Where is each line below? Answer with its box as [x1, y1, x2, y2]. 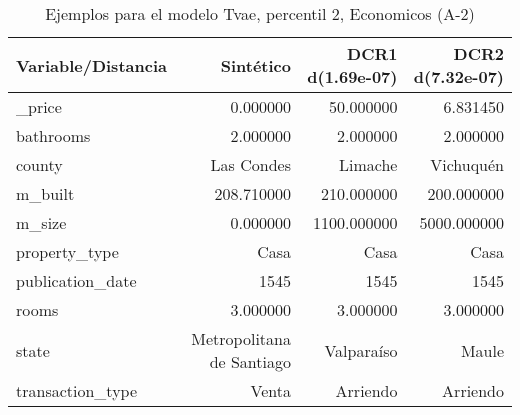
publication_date [16, 269, 137, 292]
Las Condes [210, 153, 291, 176]
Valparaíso [324, 338, 398, 362]
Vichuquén [430, 153, 504, 176]
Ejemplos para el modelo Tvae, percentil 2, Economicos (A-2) [45, 2, 475, 25]
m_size [16, 211, 67, 234]
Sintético [220, 53, 291, 77]
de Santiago [209, 350, 291, 373]
